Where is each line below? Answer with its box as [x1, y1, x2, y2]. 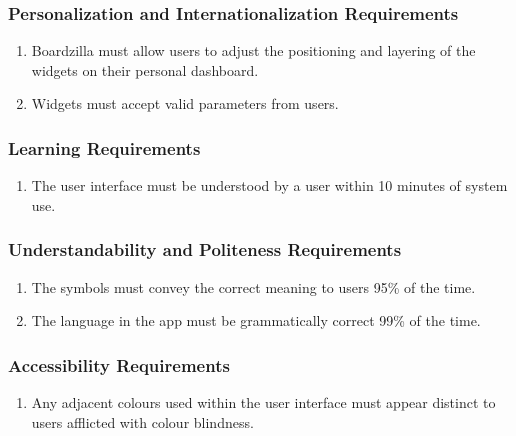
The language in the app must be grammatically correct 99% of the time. [31, 310, 481, 331]
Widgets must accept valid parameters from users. [31, 93, 339, 114]
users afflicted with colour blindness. [31, 411, 254, 432]
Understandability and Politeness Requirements [8, 237, 402, 262]
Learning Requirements [8, 135, 201, 160]
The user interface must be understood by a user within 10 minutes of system [31, 175, 508, 196]
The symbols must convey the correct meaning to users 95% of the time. [31, 276, 476, 297]
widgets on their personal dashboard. [31, 59, 259, 80]
